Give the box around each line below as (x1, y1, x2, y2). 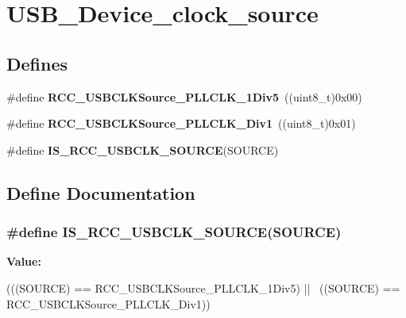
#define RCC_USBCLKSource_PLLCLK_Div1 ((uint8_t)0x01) (6, 115, 356, 132)
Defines (6, 51, 68, 75)
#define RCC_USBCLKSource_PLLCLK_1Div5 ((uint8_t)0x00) (6, 88, 362, 105)
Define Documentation (6, 180, 195, 205)
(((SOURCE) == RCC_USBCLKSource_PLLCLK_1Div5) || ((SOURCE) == (6, 279, 400, 296)
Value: (6, 253, 41, 270)
